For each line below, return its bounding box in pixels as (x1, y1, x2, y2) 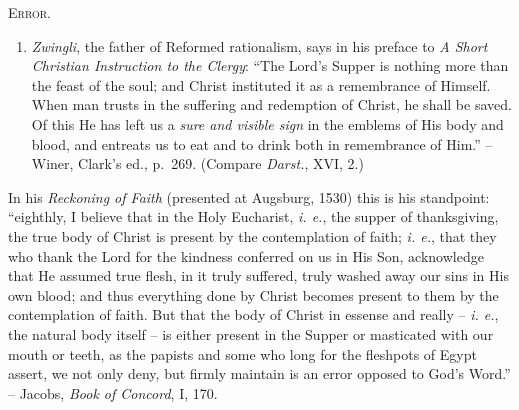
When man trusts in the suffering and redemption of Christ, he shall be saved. (31, 94, 512, 115)
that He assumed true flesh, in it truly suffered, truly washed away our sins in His (8, 265, 509, 286)
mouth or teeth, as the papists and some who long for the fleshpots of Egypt (8, 343, 477, 364)
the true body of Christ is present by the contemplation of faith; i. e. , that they (8, 225, 497, 246)
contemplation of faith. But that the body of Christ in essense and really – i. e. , (8, 304, 499, 325)
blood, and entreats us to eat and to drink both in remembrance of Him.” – (31, 133, 493, 154)
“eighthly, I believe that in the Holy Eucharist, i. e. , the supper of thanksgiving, (8, 206, 499, 227)
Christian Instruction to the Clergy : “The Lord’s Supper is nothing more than (31, 55, 509, 76)
